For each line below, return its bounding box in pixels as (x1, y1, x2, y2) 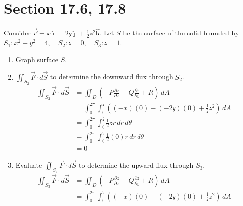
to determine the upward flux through (79, 160, 194, 170)
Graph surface (15, 54, 59, 64)
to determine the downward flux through (50, 71, 173, 82)
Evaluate (15, 160, 42, 170)
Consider (4, 28, 31, 38)
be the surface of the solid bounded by (123, 28, 239, 38)
